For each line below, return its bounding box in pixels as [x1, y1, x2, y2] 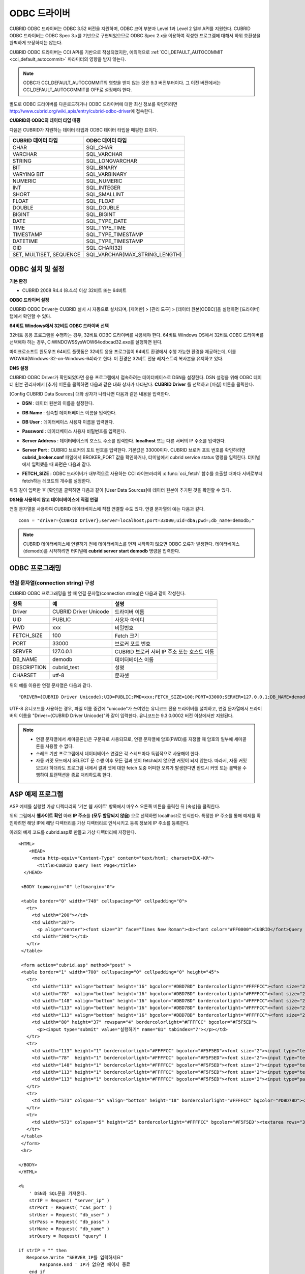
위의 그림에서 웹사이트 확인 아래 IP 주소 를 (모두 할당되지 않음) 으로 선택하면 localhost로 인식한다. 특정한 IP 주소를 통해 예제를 [9, 813, 256, 819]
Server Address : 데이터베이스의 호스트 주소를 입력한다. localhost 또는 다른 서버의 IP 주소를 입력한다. [22, 437, 226, 443]
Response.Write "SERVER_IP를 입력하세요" [26, 1255, 124, 1261]
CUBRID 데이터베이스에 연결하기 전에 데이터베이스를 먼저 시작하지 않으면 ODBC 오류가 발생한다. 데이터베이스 [23, 541, 240, 547]
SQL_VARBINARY [86, 171, 127, 178]
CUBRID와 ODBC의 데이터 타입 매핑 [9, 117, 81, 123]
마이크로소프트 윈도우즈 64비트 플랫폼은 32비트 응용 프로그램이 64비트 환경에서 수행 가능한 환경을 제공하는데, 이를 [9, 348, 236, 354]
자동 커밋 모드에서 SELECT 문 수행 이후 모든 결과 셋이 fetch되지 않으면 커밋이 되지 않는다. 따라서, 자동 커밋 [36, 757, 247, 764]
